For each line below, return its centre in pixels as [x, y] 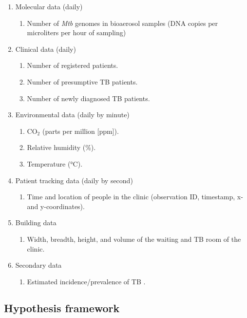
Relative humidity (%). [61, 147]
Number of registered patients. [73, 65]
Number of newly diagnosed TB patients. [88, 98]
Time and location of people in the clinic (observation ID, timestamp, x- [135, 197]
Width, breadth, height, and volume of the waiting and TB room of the [134, 239]
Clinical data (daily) [46, 49]
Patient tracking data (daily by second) [74, 180]
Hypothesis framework [62, 307]
